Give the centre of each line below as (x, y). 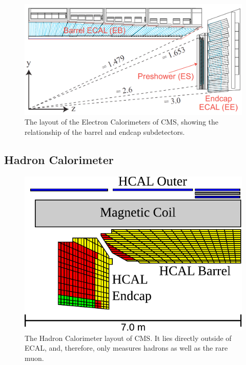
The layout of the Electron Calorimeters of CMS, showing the (122, 122)
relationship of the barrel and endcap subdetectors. (105, 131)
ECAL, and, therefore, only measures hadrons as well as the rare (126, 348)
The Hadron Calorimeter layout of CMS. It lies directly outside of (128, 338)
